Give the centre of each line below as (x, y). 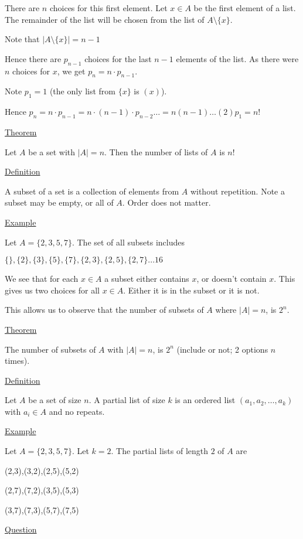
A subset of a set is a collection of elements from (92, 191)
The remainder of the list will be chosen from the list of (105, 19)
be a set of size (55, 400)
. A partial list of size (127, 400)
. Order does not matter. (166, 202)
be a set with (52, 151)
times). (17, 361)
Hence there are (33, 58)
